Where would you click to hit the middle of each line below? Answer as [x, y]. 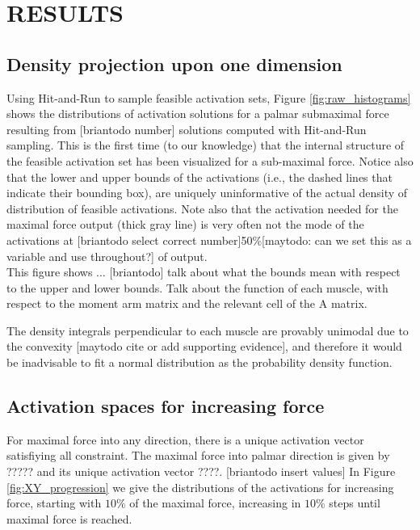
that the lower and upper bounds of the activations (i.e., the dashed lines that [199, 177]
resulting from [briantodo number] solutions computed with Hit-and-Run [187, 129]
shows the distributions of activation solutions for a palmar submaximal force [198, 114]
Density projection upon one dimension [174, 63]
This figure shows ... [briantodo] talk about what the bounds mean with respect [204, 272]
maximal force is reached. [69, 518]
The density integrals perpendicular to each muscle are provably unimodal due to [208, 330]
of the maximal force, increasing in [215, 503]
